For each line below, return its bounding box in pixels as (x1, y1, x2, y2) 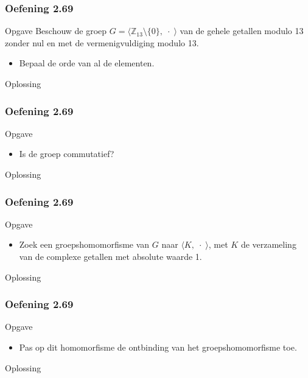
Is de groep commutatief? (19, 147, 114, 160)
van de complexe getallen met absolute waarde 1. (19, 250, 202, 262)
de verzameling (240, 238, 296, 251)
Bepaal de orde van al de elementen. (19, 57, 155, 69)
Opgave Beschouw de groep (5, 24, 107, 37)
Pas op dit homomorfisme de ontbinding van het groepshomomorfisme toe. (19, 341, 297, 353)
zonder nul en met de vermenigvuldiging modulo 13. (5, 36, 199, 49)
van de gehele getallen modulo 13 (180, 24, 304, 37)
